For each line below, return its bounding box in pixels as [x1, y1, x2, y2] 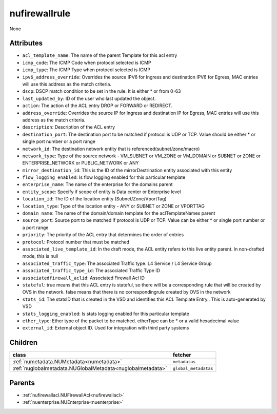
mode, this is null [22, 253, 58, 259]
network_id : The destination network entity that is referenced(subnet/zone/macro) [22, 146, 200, 152]
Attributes [9, 39, 43, 48]
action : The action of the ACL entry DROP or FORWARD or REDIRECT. [22, 102, 173, 109]
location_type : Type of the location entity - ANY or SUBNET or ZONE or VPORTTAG [22, 203, 205, 209]
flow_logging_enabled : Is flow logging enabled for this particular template [22, 174, 186, 180]
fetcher [172, 351, 192, 359]
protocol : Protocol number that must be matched [22, 239, 130, 245]
